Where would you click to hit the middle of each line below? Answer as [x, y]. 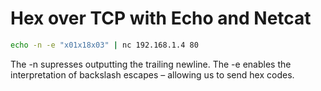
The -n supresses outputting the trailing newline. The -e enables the [151, 64]
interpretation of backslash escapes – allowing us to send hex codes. [152, 74]
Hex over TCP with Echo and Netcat [161, 18]
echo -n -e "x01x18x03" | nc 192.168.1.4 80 [104, 45]
